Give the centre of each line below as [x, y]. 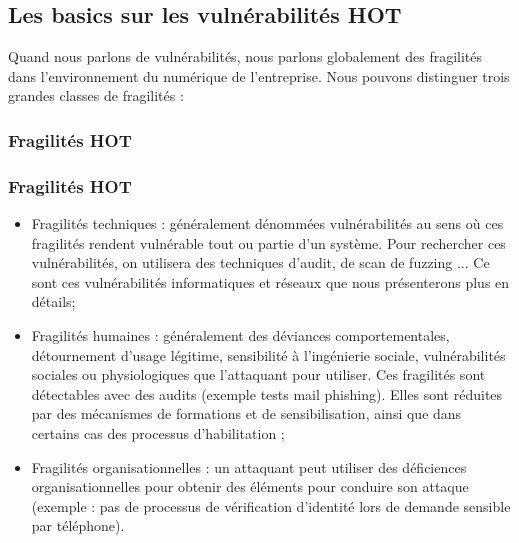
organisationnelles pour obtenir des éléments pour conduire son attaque [250, 486]
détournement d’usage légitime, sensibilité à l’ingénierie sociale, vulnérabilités [268, 354]
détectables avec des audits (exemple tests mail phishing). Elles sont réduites [267, 393]
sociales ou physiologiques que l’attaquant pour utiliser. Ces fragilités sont [258, 374]
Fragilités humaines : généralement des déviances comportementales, [240, 335]
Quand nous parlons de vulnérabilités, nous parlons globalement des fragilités [245, 56]
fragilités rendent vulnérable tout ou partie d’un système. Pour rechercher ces [268, 242]
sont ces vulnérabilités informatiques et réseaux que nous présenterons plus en [270, 281]
